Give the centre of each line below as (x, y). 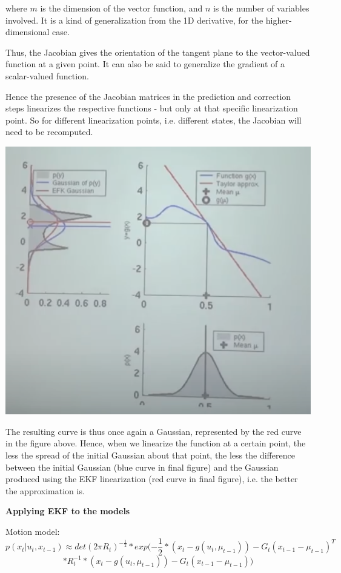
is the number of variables (261, 8)
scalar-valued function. (47, 75)
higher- (279, 20)
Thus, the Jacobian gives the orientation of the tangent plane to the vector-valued (158, 52)
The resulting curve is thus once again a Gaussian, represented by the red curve (154, 431)
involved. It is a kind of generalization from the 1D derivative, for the (134, 20)
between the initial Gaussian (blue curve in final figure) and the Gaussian (142, 467)
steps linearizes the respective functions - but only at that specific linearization (152, 108)
